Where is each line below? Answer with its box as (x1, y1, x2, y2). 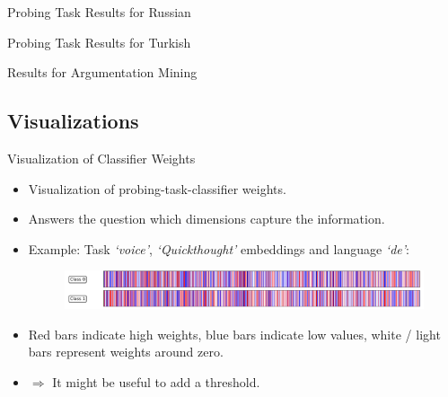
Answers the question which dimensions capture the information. (28, 209, 385, 228)
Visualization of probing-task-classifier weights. (28, 179, 286, 198)
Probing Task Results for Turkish (7, 32, 191, 51)
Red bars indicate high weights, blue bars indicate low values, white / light (28, 324, 441, 343)
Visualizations (7, 107, 139, 135)
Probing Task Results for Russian (7, 3, 191, 21)
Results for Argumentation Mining (7, 63, 198, 82)
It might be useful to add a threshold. (52, 372, 260, 391)
